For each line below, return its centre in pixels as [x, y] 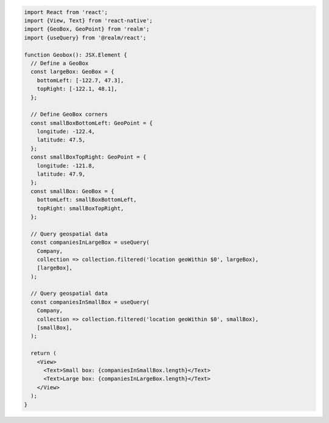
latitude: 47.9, [61, 174]
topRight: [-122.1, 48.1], [77, 89]
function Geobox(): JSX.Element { [76, 55]
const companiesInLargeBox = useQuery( [90, 243]
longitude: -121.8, [66, 165]
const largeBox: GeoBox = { [73, 72]
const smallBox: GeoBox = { [73, 191]
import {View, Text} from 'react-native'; [88, 20]
